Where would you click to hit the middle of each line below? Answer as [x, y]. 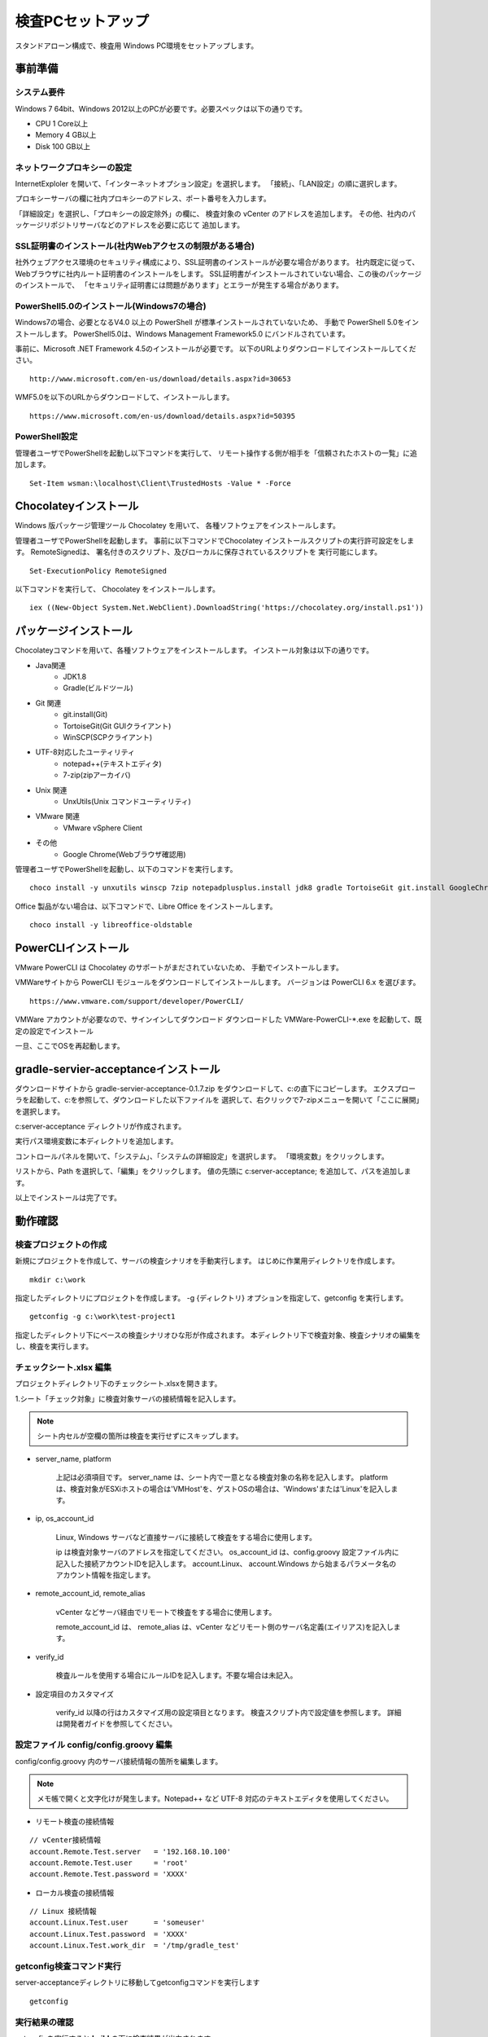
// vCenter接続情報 [65, 1840]
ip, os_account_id [65, 1519]
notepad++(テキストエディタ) [112, 763]
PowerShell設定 [46, 437]
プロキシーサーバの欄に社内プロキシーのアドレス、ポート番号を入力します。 [143, 199]
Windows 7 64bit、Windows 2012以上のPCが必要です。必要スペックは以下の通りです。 [161, 108]
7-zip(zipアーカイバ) [97, 775]
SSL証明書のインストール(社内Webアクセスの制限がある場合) [135, 246]
